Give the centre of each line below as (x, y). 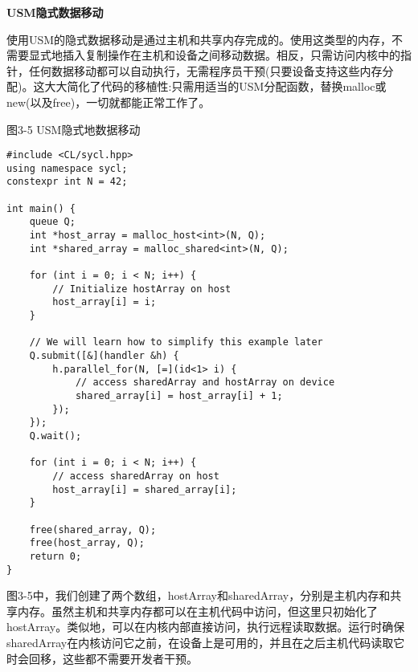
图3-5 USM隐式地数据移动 (74, 129)
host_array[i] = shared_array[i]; (145, 489)
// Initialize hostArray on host (142, 289)
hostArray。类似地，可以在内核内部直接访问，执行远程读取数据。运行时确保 (206, 627)
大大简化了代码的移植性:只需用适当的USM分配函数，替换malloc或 (215, 86)
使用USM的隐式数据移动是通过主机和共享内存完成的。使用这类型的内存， (199, 39)
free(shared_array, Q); (93, 529)
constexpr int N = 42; (67, 182)
